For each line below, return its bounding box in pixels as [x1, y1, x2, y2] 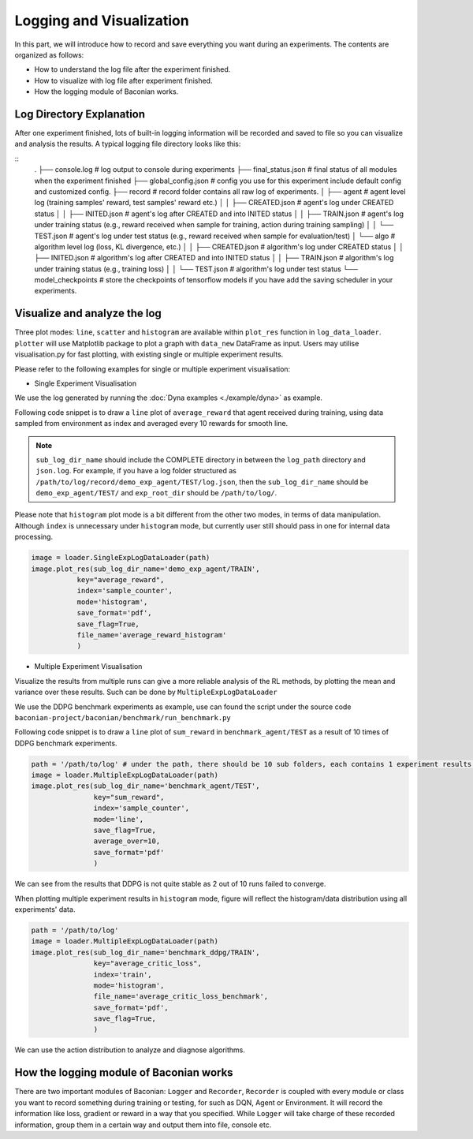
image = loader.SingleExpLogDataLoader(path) [31, 553, 210, 562]
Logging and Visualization [14, 12, 189, 29]
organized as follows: [14, 50, 84, 59]
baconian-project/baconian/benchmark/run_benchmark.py [14, 713, 232, 722]
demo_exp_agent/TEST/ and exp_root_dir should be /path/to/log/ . [35, 488, 277, 498]
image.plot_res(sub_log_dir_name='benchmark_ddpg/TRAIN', [31, 947, 260, 957]
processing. [14, 532, 54, 542]
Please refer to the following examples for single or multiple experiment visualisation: [14, 364, 291, 374]
